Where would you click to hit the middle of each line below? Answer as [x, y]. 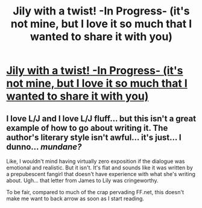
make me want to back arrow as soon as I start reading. [75, 198]
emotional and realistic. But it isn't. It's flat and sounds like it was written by [99, 168]
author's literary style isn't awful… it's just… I [94, 137]
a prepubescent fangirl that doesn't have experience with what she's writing [101, 174]
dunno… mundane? [44, 147]
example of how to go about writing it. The [87, 128]
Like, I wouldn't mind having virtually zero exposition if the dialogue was [96, 161]
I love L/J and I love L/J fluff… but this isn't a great [101, 118]
